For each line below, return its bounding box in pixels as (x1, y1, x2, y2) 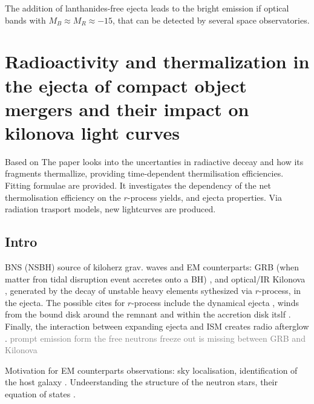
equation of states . (5, 387, 76, 400)
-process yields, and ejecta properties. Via (127, 191, 282, 203)
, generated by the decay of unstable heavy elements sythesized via (5, 284, 253, 297)
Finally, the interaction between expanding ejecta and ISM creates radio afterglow (5, 320, 309, 333)
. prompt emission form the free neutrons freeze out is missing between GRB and (5, 331, 306, 344)
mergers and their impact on (5, 96, 249, 121)
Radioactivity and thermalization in (5, 49, 310, 74)
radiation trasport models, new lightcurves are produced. (5, 203, 216, 215)
